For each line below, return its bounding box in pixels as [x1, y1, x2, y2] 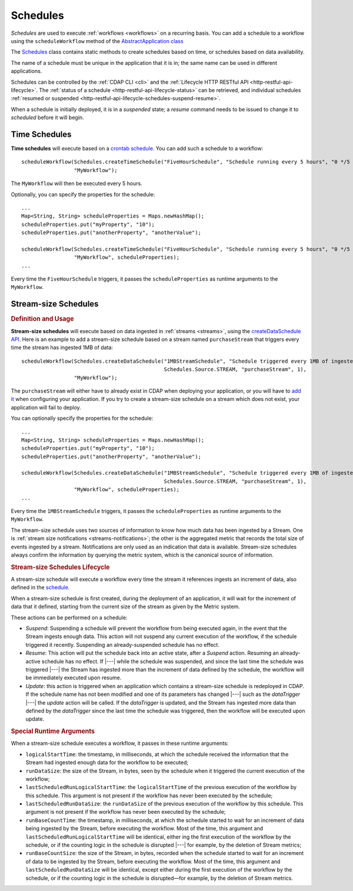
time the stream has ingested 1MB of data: [11, 344, 113, 351]
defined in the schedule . [11, 584, 70, 591]
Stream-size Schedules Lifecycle [11, 563, 110, 571]
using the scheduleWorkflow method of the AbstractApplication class [11, 37, 184, 44]
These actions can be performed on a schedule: [11, 614, 128, 621]
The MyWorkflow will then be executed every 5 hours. [11, 180, 142, 187]
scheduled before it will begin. [11, 114, 85, 121]
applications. [11, 68, 42, 75]
